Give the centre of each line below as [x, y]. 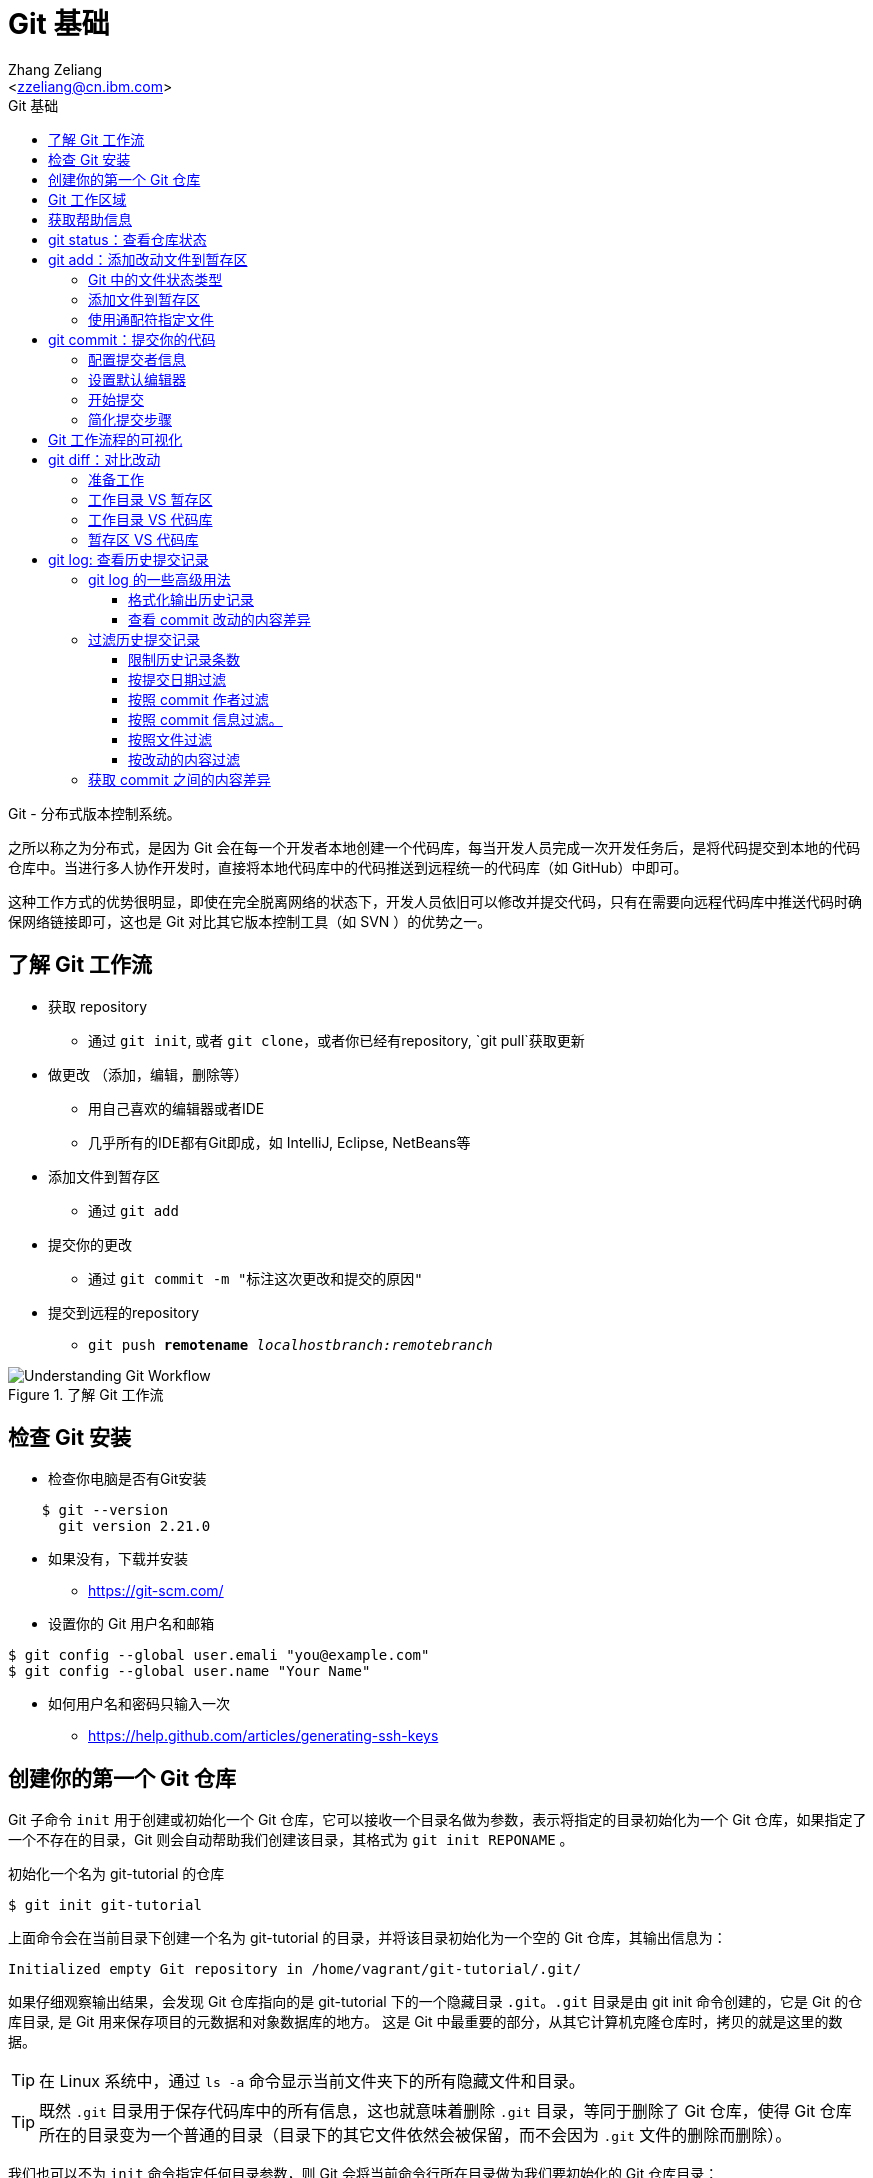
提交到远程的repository [124, 1312]
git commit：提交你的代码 [132, 339]
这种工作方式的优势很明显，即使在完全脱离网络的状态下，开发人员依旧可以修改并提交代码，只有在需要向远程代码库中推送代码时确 [435, 901]
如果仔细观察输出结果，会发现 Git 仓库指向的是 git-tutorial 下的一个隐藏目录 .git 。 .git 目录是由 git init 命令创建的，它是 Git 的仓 [435, 2002]
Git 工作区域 [87, 199]
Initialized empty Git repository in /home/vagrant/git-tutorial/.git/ [295, 1969]
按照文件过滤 [170, 739]
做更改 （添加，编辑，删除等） [148, 1074]
